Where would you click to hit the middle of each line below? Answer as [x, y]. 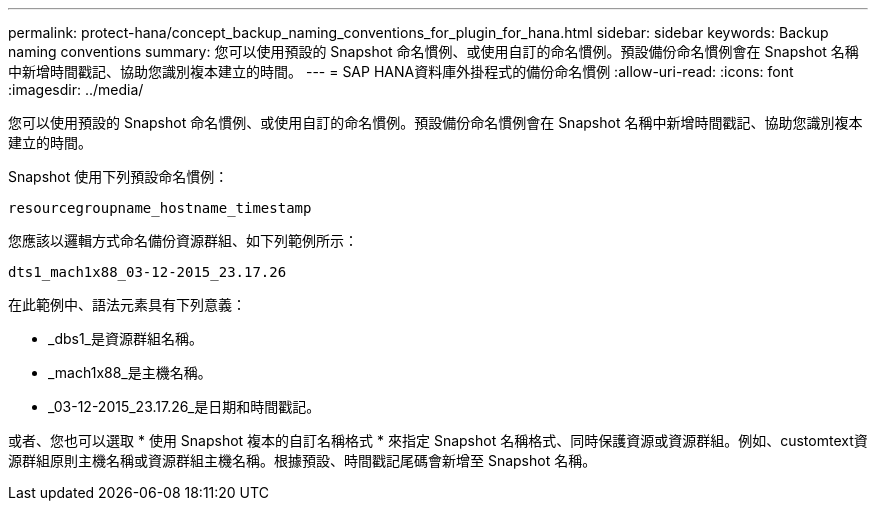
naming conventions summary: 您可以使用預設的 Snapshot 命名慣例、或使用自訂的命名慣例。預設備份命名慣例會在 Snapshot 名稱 [433, 51]
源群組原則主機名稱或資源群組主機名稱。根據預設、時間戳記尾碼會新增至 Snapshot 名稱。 [302, 460]
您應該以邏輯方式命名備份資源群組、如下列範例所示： [183, 240]
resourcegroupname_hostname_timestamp [160, 208]
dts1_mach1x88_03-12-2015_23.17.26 [147, 272]
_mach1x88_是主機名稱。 [130, 372]
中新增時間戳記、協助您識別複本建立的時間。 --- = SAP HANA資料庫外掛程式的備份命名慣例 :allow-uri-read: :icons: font [401, 71]
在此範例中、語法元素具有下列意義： [127, 304]
